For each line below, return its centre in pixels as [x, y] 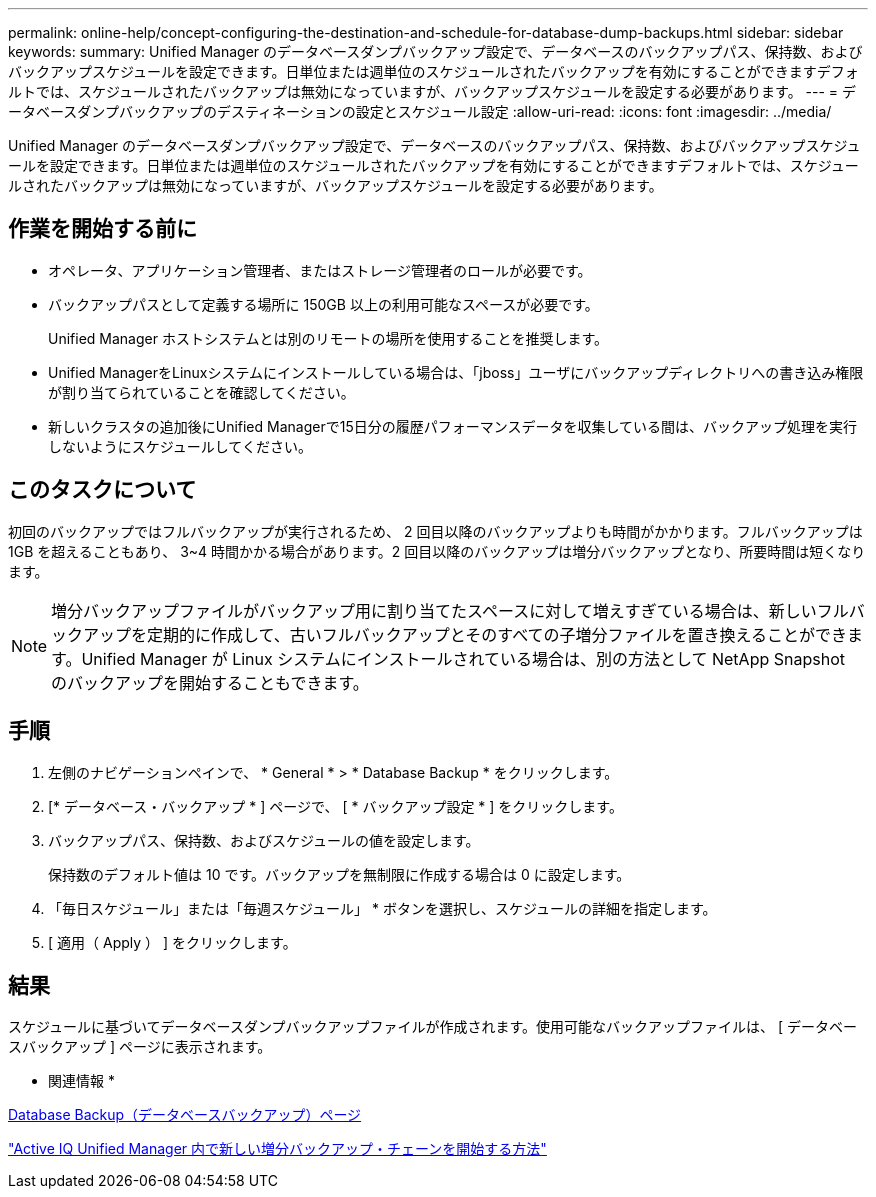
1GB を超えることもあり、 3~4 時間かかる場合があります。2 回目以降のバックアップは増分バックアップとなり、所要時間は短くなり [437, 551]
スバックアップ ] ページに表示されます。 [140, 1047]
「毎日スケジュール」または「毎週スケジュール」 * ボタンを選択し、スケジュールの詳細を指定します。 [382, 908]
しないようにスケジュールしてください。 [180, 446]
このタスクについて [102, 490]
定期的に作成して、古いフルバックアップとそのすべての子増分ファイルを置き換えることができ [497, 634]
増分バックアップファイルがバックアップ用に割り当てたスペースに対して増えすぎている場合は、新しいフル [450, 610]
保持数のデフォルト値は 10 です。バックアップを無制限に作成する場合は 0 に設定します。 [339, 874]
